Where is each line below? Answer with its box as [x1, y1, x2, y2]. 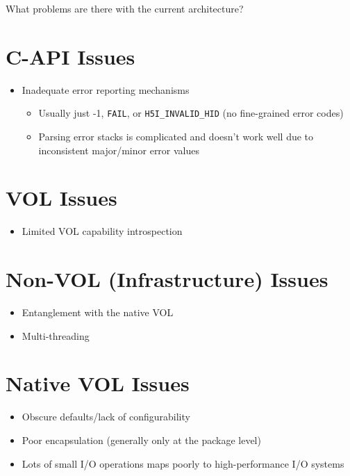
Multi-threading [22, 328, 90, 343]
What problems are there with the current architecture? [6, 1, 244, 15]
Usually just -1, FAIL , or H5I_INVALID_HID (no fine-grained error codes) [38, 106, 344, 120]
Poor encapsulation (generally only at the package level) [22, 432, 261, 447]
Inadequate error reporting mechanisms [22, 82, 190, 97]
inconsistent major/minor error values [38, 142, 200, 157]
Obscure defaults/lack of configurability [22, 409, 190, 424]
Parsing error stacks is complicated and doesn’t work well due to [38, 129, 314, 143]
